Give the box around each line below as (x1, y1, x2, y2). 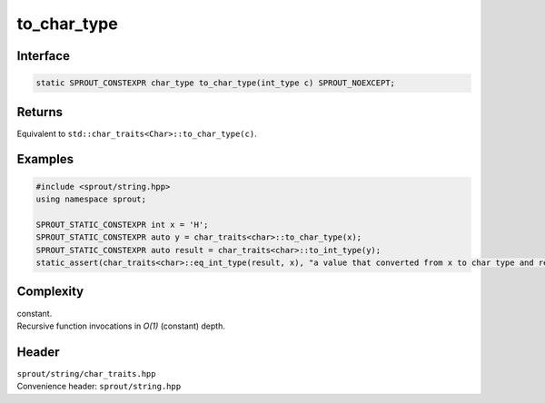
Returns (16, 104, 64, 120)
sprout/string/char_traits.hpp (16, 369, 156, 378)
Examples (16, 152, 74, 167)
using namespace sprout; (35, 194, 147, 204)
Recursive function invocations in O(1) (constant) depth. (16, 320, 226, 331)
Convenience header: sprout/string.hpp (16, 381, 182, 392)
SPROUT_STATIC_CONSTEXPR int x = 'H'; (35, 219, 209, 230)
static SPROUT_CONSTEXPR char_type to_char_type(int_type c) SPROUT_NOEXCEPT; (35, 78, 395, 88)
